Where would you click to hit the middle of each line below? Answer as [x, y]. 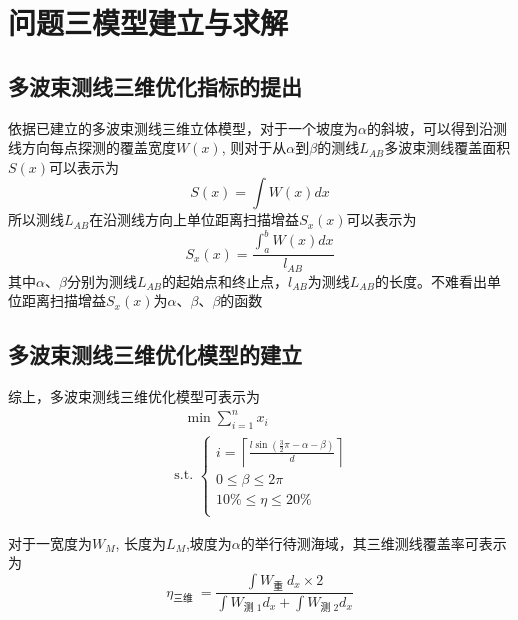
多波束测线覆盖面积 [447, 147]
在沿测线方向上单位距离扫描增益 [194, 219]
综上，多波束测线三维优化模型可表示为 [134, 396]
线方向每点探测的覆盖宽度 [92, 147]
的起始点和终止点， [225, 280]
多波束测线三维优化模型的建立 [155, 354]
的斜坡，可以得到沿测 [436, 127]
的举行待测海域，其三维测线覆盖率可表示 [373, 542]
